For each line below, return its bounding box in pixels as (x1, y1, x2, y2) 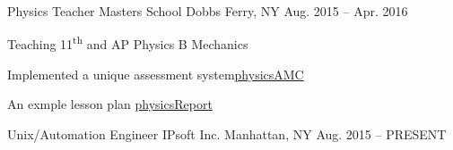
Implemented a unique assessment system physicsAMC (7, 64, 304, 83)
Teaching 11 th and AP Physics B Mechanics (7, 32, 248, 54)
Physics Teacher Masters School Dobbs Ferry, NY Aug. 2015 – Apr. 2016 (7, 2, 408, 20)
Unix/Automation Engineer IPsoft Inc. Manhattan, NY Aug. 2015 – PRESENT (7, 125, 447, 144)
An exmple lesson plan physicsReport (7, 95, 213, 113)
